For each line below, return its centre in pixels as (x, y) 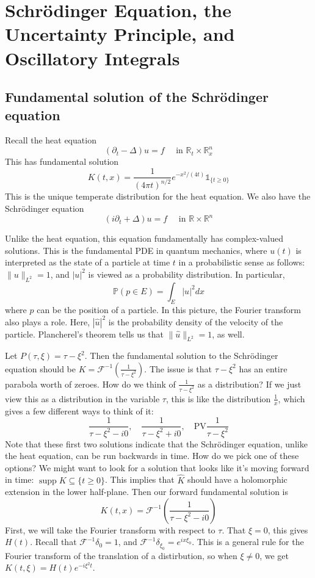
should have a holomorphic (237, 479)
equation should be (40, 368)
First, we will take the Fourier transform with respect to (110, 529)
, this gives (288, 529)
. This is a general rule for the (248, 542)
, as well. (228, 334)
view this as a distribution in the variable (82, 398)
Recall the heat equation (51, 140)
